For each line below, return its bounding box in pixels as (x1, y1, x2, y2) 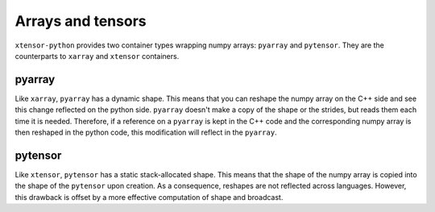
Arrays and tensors (14, 12, 147, 30)
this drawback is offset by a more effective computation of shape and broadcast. (14, 192, 284, 202)
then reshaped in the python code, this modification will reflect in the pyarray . (14, 127, 277, 137)
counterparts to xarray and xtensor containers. (14, 51, 180, 60)
